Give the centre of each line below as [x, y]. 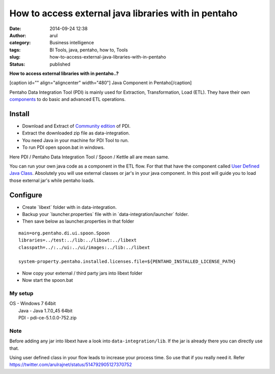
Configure [26, 195]
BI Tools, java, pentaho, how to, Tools [89, 50]
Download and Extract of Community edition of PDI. [76, 126]
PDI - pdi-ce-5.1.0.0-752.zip [48, 318]
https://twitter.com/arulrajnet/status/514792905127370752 [71, 365]
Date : [15, 29]
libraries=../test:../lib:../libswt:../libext [78, 240]
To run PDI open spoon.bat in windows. [63, 147]
